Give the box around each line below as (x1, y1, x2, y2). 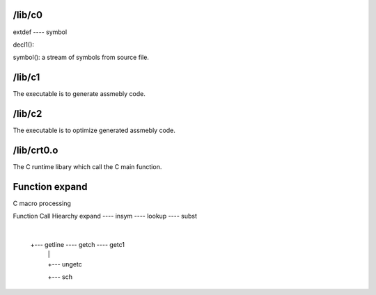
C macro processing (13, 199, 71, 207)
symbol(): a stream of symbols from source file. (13, 53, 150, 62)
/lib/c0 (13, 9, 43, 21)
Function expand (13, 181, 88, 193)
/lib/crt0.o (13, 144, 58, 156)
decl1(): (13, 40, 35, 49)
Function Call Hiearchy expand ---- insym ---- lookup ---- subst (13, 212, 198, 221)
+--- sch (47, 273, 73, 281)
